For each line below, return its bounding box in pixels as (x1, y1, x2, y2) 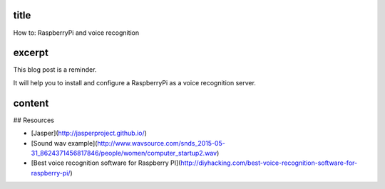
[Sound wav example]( (31, 139, 98, 147)
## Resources (13, 116, 55, 124)
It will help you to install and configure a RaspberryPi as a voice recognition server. (13, 78, 257, 87)
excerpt (13, 47, 49, 59)
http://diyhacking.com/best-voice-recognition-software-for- (180, 158, 358, 167)
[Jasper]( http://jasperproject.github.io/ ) (31, 129, 148, 138)
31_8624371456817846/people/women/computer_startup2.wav (31, 148, 217, 157)
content (13, 97, 49, 109)
